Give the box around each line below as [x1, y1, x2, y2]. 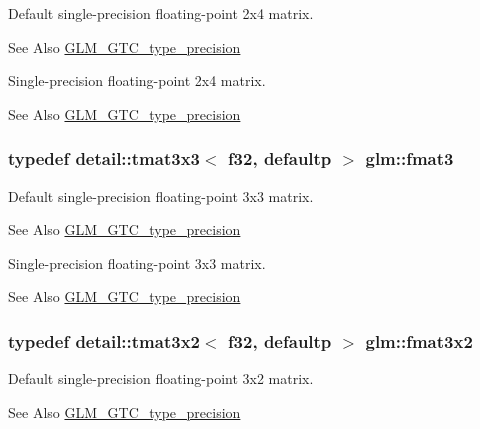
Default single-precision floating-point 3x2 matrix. [8, 368, 314, 389]
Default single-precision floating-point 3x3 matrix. [8, 185, 314, 206]
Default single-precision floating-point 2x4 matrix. [8, 3, 314, 23]
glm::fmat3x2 [365, 328, 473, 353]
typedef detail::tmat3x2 [8, 328, 200, 353]
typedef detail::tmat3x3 [8, 146, 200, 171]
